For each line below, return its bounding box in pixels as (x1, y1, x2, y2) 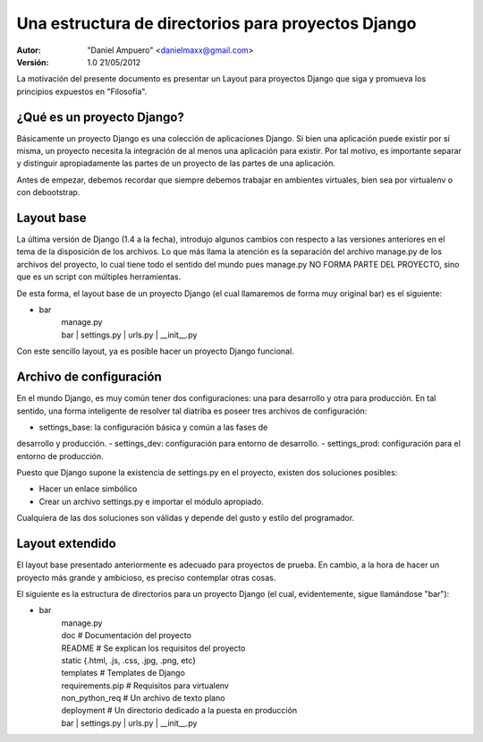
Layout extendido (16, 536, 116, 551)
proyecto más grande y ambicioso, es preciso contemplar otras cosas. (16, 572, 276, 583)
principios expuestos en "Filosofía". (16, 86, 148, 97)
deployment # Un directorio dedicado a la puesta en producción (61, 705, 298, 716)
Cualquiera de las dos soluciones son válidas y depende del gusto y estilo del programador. (16, 513, 355, 524)
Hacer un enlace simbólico (38, 483, 138, 494)
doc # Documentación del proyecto (61, 630, 192, 641)
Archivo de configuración (16, 370, 162, 385)
